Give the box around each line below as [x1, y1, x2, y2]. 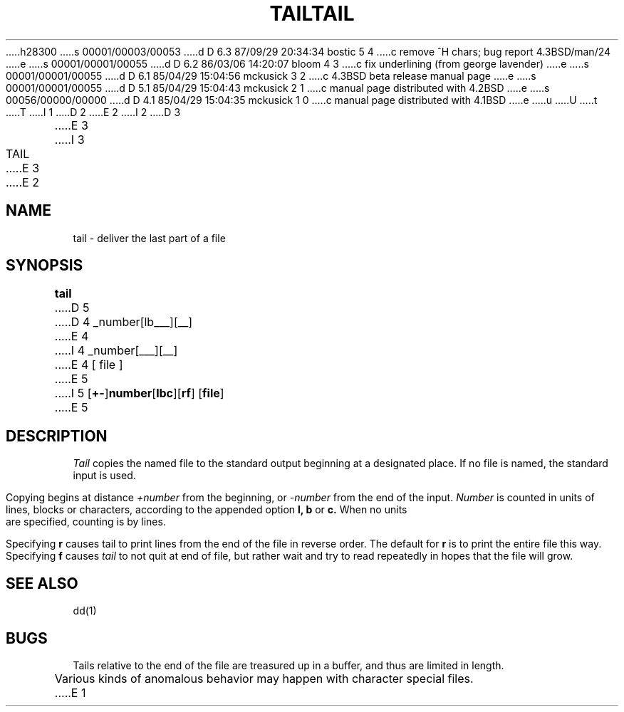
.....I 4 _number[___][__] [54, 343, 178, 358]
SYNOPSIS [6, 256, 83, 275]
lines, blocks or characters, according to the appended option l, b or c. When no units [6, 503, 407, 516]
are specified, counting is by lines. [6, 515, 166, 528]
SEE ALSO [6, 574, 78, 592]
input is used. [73, 469, 136, 482]
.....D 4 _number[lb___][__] [54, 315, 193, 330]
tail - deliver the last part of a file [73, 231, 226, 244]
